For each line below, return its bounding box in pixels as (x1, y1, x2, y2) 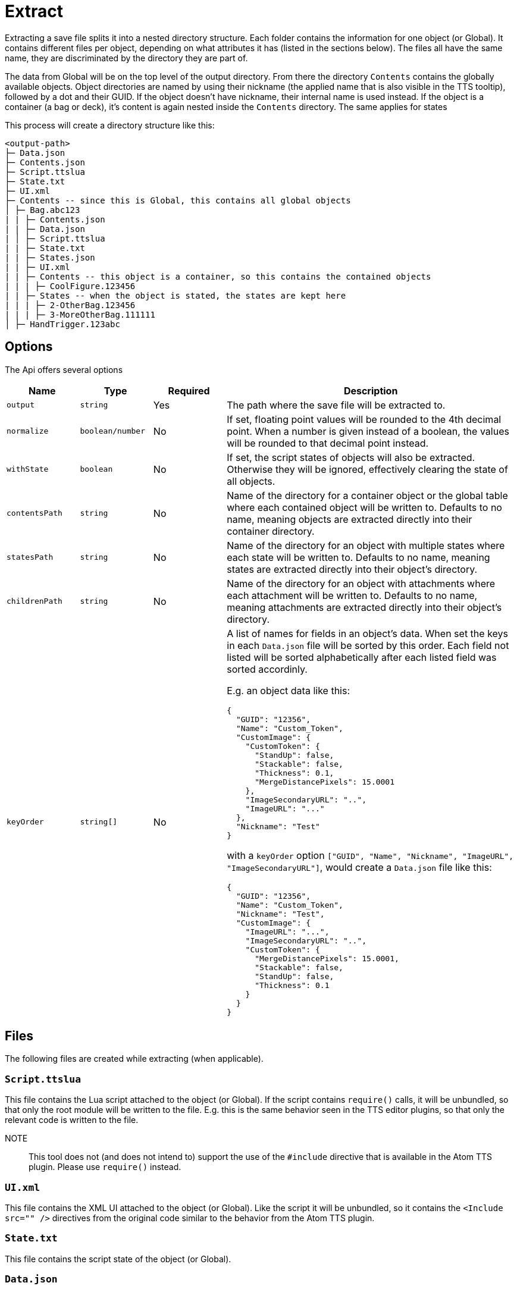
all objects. (227, 475, 275, 487)
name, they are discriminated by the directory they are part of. (5, 52, 248, 63)
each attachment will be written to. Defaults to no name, (227, 589, 478, 601)
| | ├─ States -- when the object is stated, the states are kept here (5, 290, 346, 300)
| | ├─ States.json (5, 252, 95, 262)
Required (168, 384, 210, 397)
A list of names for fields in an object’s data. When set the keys (227, 627, 509, 639)
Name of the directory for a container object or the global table (227, 489, 508, 501)
